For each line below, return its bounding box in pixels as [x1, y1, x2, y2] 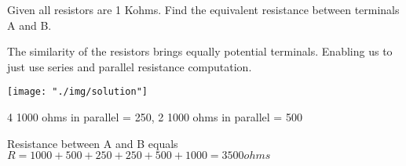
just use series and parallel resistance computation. [7, 58, 252, 74]
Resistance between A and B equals [7, 135, 178, 151]
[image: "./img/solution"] [7, 86, 148, 98]
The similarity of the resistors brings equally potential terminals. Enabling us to [7, 43, 393, 60]
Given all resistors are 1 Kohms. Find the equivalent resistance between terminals [7, 2, 400, 17]
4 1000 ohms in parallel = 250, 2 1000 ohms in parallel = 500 [7, 109, 302, 125]
